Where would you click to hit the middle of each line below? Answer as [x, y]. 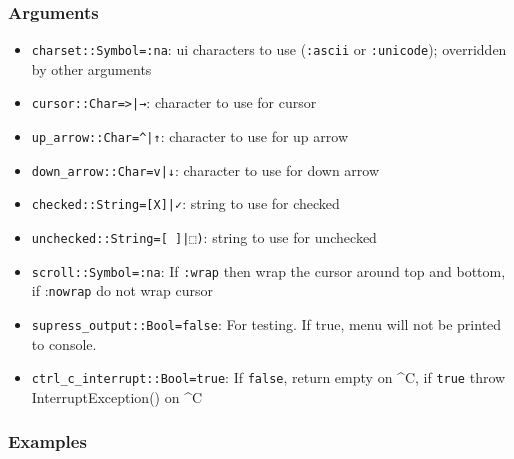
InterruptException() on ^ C [117, 396]
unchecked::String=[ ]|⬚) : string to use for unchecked [204, 237]
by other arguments [91, 68]
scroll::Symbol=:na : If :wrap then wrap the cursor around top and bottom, [268, 270]
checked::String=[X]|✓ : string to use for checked [185, 203]
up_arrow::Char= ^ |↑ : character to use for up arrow [190, 136]
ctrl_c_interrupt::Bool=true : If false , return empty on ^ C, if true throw [268, 377]
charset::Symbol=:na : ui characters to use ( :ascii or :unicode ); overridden [269, 49]
